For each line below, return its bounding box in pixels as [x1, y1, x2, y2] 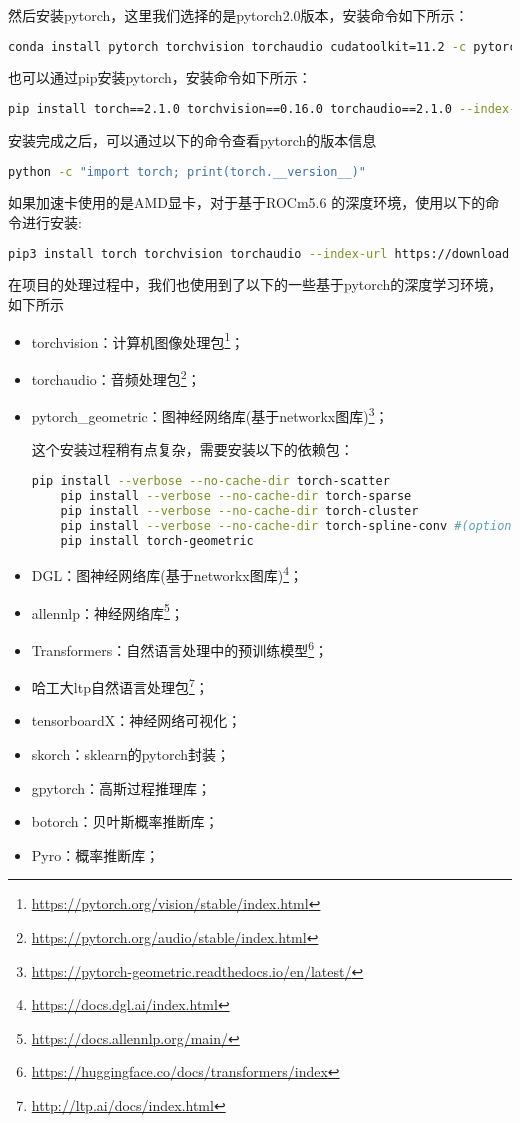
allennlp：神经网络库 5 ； [31, 599, 184, 623]
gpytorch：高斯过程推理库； [31, 777, 212, 798]
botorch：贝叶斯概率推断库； [31, 811, 219, 832]
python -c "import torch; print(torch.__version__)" [8, 164, 366, 179]
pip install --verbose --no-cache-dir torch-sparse [60, 488, 412, 503]
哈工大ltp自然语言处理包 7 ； [31, 674, 209, 697]
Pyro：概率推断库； [31, 844, 160, 865]
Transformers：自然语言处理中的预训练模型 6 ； [31, 636, 329, 660]
